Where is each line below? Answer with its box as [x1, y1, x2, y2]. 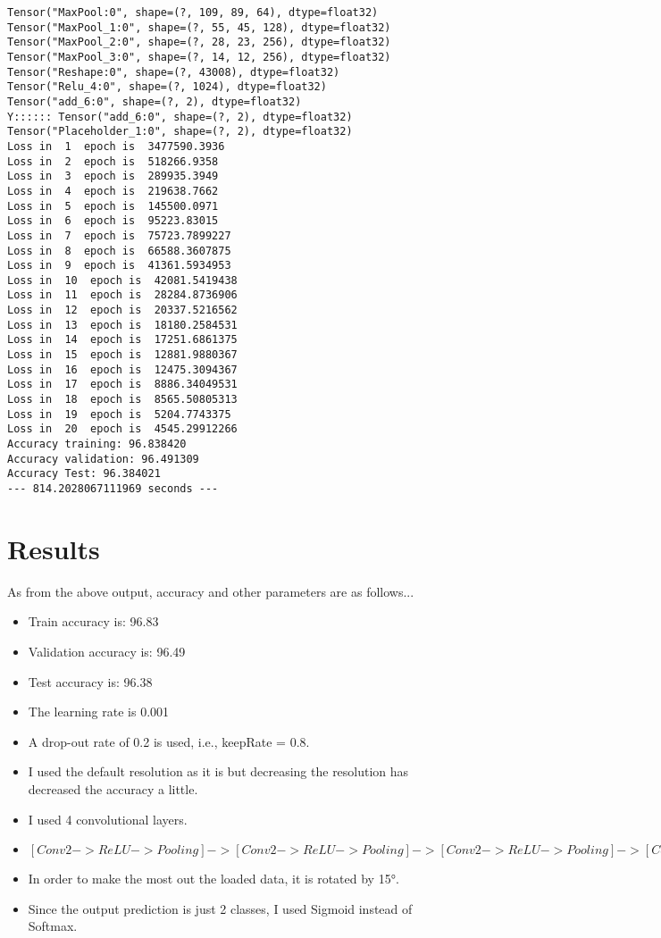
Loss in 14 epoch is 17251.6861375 [7, 333, 238, 347]
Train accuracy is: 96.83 [28, 612, 159, 631]
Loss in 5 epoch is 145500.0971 [7, 199, 219, 213]
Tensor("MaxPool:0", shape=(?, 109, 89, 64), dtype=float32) [7, 6, 379, 19]
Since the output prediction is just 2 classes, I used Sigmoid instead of [28, 899, 413, 917]
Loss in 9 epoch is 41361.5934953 [7, 259, 231, 272]
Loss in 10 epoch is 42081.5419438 [7, 273, 238, 287]
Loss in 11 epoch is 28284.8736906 [7, 289, 238, 302]
